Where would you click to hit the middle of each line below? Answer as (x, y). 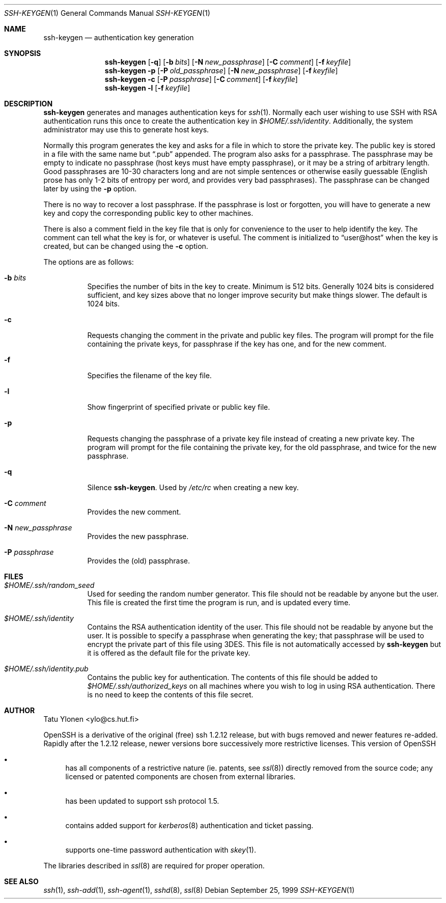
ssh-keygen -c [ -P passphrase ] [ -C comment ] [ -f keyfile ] (201, 79)
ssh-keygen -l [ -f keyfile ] (147, 88)
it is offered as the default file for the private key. (169, 653)
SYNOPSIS (23, 53)
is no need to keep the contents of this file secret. (170, 695)
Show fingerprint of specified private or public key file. (179, 407)
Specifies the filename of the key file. (149, 375)
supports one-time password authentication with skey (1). (161, 850)
